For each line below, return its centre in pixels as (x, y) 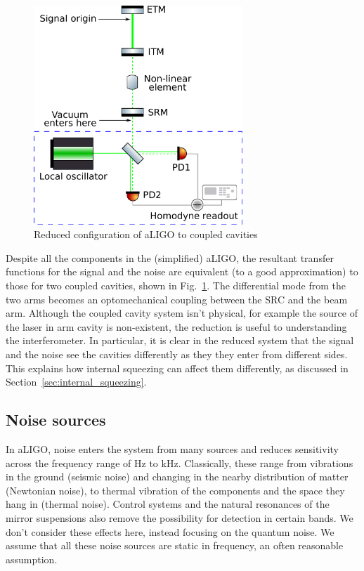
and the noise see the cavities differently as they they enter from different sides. (177, 354)
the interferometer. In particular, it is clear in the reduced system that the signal (180, 340)
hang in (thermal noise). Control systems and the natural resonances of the (168, 504)
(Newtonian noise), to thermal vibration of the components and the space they (175, 490)
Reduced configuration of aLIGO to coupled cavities (146, 234)
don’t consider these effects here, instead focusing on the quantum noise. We (170, 531)
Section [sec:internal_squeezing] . (76, 382)
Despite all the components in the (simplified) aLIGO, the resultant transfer (170, 257)
